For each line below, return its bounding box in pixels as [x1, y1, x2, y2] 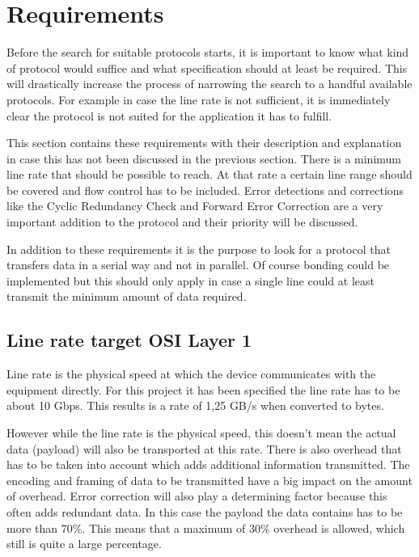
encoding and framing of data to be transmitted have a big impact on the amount [6, 471, 413, 488]
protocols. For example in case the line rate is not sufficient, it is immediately [6, 91, 391, 108]
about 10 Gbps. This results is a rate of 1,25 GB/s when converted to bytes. [6, 397, 384, 414]
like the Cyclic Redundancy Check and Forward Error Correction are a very [6, 197, 383, 214]
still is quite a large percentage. [6, 535, 162, 552]
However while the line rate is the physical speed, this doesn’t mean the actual [6, 424, 396, 441]
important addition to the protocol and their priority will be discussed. [6, 213, 358, 230]
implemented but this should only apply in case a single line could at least [6, 272, 375, 289]
